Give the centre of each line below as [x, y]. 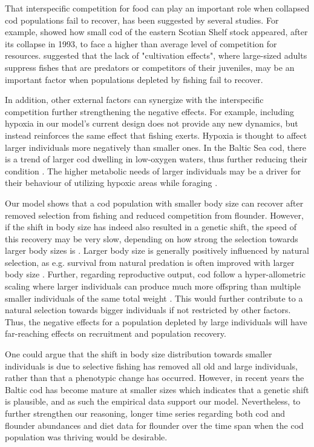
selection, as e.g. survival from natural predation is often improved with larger [150, 262]
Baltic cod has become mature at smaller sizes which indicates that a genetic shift [157, 389]
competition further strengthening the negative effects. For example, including [150, 111]
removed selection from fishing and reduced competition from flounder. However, [154, 215]
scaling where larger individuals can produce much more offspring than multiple [153, 286]
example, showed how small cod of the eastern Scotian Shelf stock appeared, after [156, 32]
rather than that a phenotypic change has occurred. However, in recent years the [155, 378]
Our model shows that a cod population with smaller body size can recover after [154, 203]
